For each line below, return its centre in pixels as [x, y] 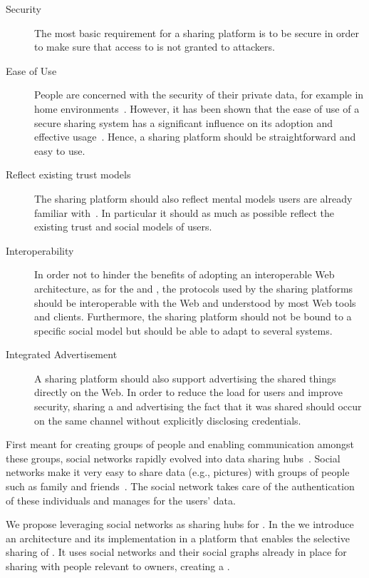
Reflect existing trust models [68, 174]
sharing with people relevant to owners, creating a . [118, 566]
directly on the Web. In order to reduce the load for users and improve [188, 392]
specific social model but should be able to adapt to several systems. [183, 330]
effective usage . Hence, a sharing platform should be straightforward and [195, 137]
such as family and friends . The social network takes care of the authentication [180, 486]
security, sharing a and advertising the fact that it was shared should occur [198, 406]
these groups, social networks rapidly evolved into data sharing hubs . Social [173, 458]
